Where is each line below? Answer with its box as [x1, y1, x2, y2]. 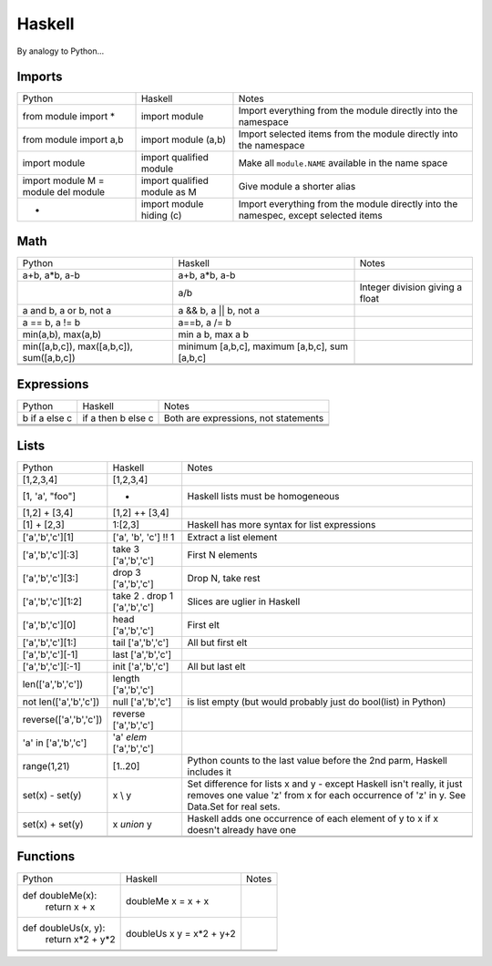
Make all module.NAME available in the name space [238, 157, 448, 170]
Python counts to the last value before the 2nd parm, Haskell [187, 755, 448, 766]
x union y [112, 818, 152, 830]
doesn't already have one [187, 824, 296, 836]
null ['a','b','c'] [112, 695, 172, 708]
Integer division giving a [359, 281, 463, 293]
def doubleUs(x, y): [22, 921, 106, 934]
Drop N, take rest [187, 572, 261, 584]
